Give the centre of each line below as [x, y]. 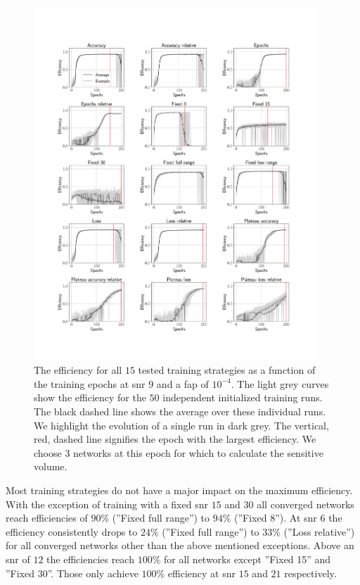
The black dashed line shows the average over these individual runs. [180, 411]
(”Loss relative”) [319, 531]
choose [48, 452]
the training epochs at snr [90, 383]
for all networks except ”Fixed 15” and [247, 559]
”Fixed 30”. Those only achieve [72, 573]
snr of [18, 559]
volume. [51, 466]
